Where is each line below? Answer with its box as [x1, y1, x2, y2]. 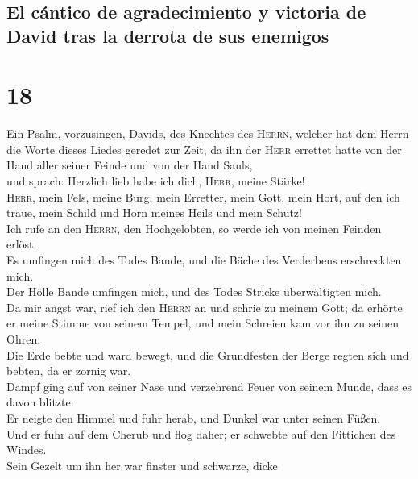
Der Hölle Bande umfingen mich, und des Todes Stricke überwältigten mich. [6, 283, 382, 300]
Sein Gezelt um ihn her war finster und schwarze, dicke [6, 456, 278, 473]
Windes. [6, 441, 47, 458]
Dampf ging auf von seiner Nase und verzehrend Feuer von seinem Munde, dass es [6, 377, 412, 394]
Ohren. [6, 331, 41, 348]
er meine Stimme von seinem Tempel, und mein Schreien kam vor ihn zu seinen [6, 314, 399, 331]
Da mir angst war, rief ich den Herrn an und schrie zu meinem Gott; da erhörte [6, 298, 403, 315]
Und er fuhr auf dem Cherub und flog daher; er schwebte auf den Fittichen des [6, 425, 396, 442]
